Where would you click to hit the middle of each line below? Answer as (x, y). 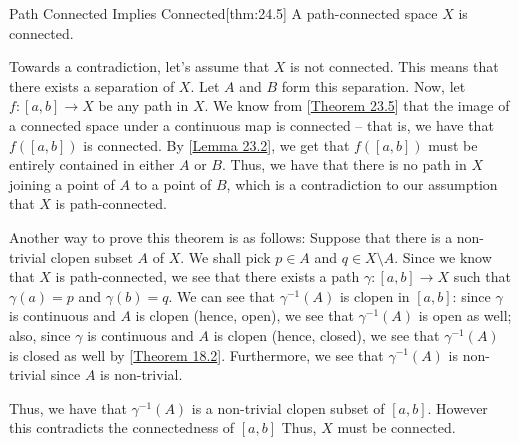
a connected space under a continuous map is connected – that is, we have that (251, 124)
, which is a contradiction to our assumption (362, 183)
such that (482, 276)
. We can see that (222, 295)
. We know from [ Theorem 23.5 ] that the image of (357, 105)
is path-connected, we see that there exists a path (207, 276)
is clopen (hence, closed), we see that (326, 334)
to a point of (173, 183)
